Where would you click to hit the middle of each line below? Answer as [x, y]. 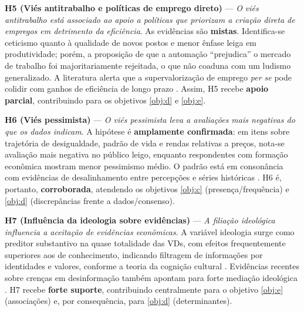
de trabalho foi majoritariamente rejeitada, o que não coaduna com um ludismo [148, 65]
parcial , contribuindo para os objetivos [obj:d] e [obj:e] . [105, 100]
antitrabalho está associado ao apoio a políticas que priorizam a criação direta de [150, 19]
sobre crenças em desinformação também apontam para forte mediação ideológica [151, 278]
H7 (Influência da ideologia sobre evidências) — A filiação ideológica [140, 220]
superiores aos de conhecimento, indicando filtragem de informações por [134, 254]
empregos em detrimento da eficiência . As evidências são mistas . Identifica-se [145, 31]
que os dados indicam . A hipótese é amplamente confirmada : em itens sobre [147, 131]
